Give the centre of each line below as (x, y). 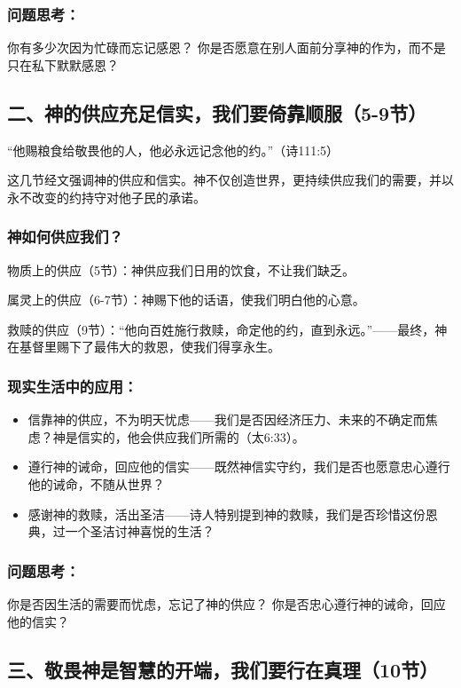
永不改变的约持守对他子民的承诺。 (106, 197)
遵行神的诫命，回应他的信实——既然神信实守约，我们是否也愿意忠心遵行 (239, 467)
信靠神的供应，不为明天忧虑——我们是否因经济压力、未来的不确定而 (227, 419)
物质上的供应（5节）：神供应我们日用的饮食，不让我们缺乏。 (181, 269)
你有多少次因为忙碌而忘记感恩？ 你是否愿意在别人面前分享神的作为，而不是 (227, 47)
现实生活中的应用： (73, 386)
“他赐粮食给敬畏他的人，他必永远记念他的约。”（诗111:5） (173, 150)
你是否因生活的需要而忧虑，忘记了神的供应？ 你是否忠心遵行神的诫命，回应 (227, 603)
